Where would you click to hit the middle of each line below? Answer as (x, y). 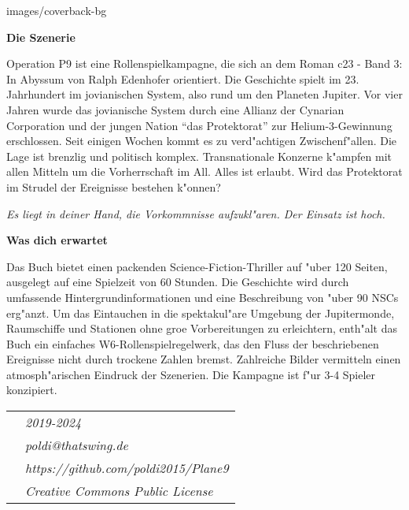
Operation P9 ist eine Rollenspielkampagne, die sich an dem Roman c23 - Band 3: (204, 63)
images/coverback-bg (57, 10)
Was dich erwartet (57, 240)
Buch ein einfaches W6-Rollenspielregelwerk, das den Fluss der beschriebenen (193, 343)
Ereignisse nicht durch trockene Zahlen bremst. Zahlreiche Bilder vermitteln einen (204, 359)
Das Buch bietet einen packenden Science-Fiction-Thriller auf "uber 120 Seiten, (197, 266)
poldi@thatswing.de (77, 445)
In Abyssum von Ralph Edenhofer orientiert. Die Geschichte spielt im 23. (183, 78)
